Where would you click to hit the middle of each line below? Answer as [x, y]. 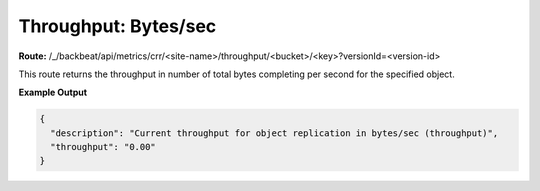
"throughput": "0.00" [103, 147]
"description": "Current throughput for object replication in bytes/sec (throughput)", [274, 133]
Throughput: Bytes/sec [117, 26]
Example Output [53, 92]
